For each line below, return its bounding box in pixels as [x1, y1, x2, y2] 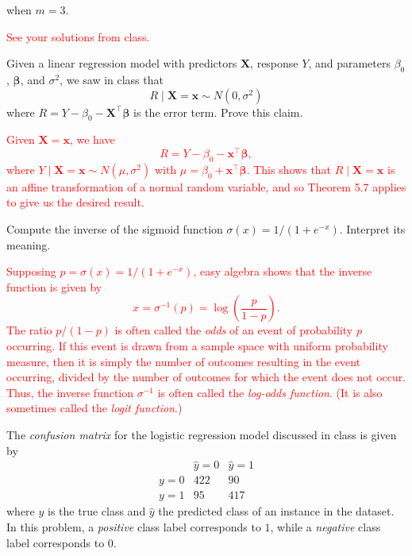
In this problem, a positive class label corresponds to [6, 519, 261, 535]
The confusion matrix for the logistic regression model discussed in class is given [6, 426, 397, 442]
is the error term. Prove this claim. [133, 103, 303, 120]
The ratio [6, 322, 52, 338]
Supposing [6, 263, 56, 280]
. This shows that [246, 160, 332, 177]
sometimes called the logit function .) [6, 400, 183, 416]
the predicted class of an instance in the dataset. [158, 503, 395, 519]
